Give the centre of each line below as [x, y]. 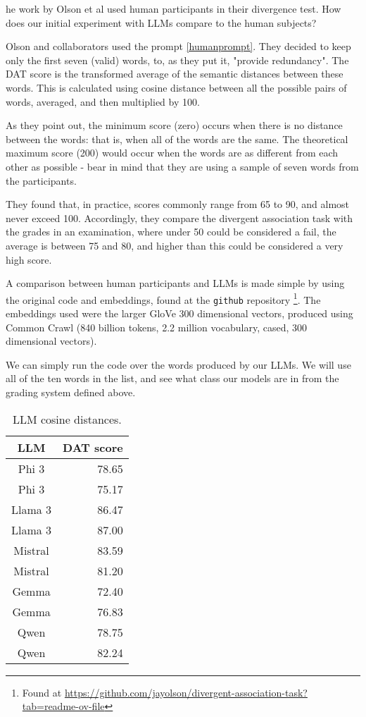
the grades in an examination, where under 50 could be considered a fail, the [171, 232]
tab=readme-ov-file [63, 706]
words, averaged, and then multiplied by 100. [103, 101]
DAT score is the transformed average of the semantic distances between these [175, 74]
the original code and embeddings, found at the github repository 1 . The [163, 298]
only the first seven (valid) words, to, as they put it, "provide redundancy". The [177, 60]
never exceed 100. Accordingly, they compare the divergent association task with [179, 217]
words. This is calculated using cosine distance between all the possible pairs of [176, 87]
